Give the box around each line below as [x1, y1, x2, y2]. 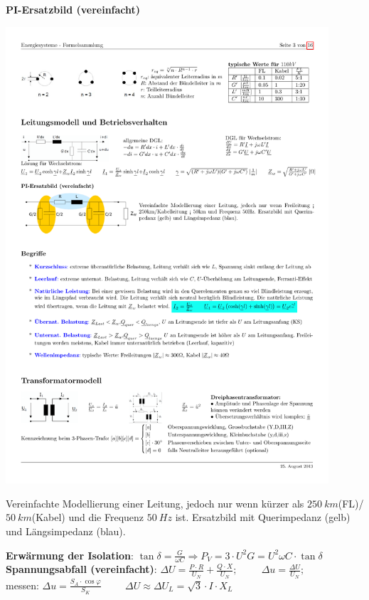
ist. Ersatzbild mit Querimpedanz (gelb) [175, 510, 351, 525]
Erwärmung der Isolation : [6, 547, 134, 562]
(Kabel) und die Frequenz [31, 510, 144, 525]
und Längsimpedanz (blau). [6, 523, 126, 538]
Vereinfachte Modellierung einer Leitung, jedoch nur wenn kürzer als [6, 495, 304, 510]
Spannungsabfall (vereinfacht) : [6, 562, 157, 577]
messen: [6, 577, 39, 592]
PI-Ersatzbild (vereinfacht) [6, 2, 141, 16]
